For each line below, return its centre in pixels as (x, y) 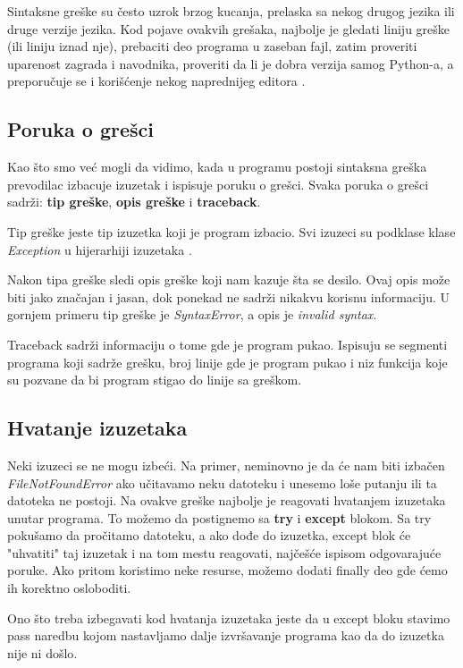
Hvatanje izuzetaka (97, 428)
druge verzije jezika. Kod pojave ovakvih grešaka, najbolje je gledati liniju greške (229, 28)
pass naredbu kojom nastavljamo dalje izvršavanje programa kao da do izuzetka (226, 635)
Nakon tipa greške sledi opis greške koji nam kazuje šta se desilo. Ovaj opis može (229, 279)
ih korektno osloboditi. (69, 588)
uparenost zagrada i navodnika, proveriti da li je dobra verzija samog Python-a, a (231, 63)
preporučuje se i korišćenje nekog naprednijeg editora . (156, 81)
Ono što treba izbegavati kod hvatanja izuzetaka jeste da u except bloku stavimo (229, 617)
